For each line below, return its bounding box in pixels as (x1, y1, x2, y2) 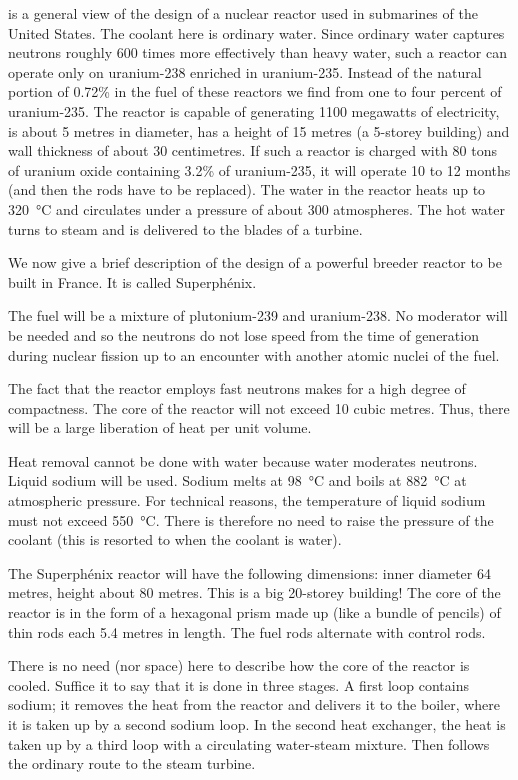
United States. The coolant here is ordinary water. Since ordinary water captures (8, 22, 505, 43)
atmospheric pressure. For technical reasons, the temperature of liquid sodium (8, 490, 486, 511)
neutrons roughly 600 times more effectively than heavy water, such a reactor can (8, 42, 507, 63)
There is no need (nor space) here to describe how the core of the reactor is (8, 655, 470, 676)
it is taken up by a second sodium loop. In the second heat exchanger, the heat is (8, 714, 506, 734)
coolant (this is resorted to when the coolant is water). (8, 529, 342, 550)
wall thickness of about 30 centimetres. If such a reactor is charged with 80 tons (8, 140, 498, 161)
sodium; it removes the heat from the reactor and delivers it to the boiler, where (8, 694, 501, 715)
